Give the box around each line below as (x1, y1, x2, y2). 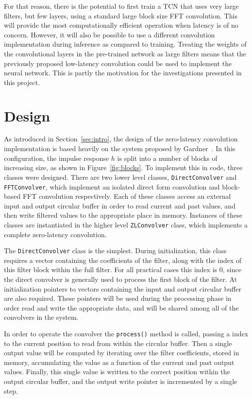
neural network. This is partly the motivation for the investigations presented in (4, 68, 242, 78)
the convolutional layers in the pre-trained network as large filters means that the (4, 48, 246, 58)
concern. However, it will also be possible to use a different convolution (4, 29, 215, 39)
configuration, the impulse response (4, 153, 109, 163)
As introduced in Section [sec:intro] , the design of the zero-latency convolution (4, 134, 238, 144)
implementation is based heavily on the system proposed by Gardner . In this (4, 143, 235, 154)
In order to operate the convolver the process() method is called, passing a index (4, 329, 249, 338)
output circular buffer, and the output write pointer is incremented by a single (4, 376, 237, 386)
